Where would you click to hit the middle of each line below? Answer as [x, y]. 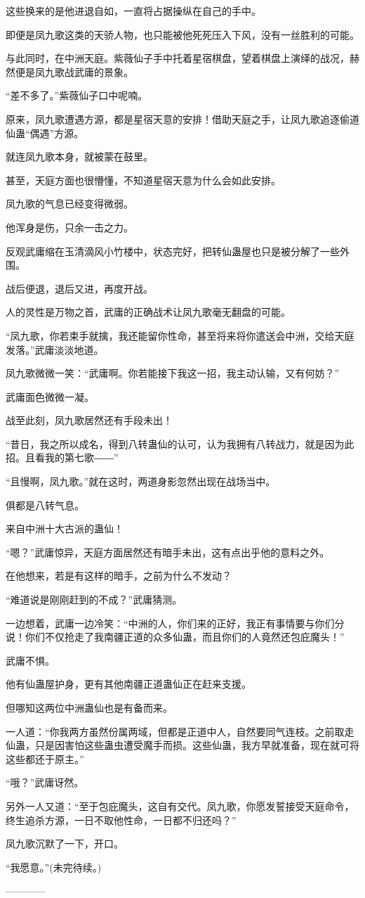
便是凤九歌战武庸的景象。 [74, 71]
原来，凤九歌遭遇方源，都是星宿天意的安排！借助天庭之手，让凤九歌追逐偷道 [182, 118]
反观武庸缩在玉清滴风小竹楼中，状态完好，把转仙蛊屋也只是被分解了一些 [173, 251]
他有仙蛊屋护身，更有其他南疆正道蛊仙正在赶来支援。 [128, 684]
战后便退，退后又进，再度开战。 [79, 288]
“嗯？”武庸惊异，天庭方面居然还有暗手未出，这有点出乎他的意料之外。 [168, 552]
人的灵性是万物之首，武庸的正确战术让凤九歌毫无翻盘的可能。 [148, 312]
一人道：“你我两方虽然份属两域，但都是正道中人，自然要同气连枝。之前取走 [180, 731]
